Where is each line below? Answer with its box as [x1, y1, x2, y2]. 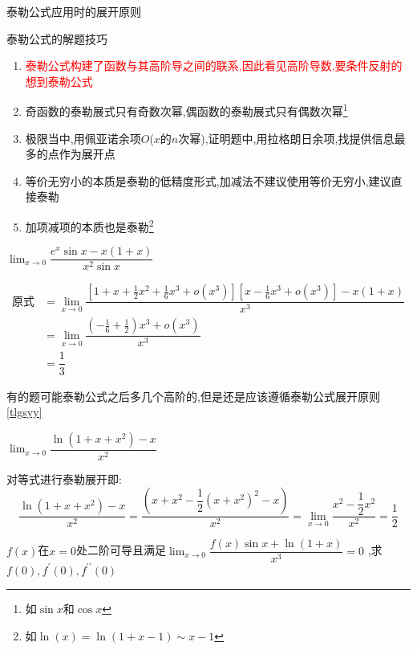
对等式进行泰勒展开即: [6, 470, 122, 487]
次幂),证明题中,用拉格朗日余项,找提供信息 [178, 129, 395, 146]
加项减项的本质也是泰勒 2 [25, 216, 154, 235]
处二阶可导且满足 [76, 542, 167, 558]
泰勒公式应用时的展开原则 [6, 3, 141, 19]
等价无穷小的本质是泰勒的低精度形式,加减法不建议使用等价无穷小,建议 [25, 172, 391, 189]
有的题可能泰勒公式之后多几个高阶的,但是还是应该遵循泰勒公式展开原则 [6, 387, 380, 404]
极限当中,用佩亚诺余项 [25, 129, 141, 146]
